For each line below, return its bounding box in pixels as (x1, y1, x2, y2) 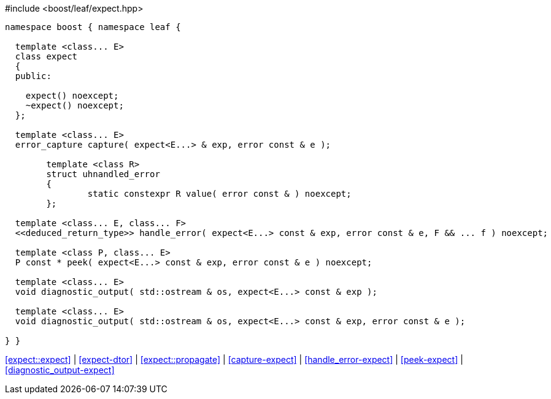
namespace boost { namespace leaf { (5, 22, 181, 32)
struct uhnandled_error (46, 169, 160, 179)
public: (15, 71, 52, 81)
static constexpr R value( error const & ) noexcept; (87, 189, 352, 199)
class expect (15, 51, 78, 61)
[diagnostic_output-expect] (5, 365, 115, 375)
